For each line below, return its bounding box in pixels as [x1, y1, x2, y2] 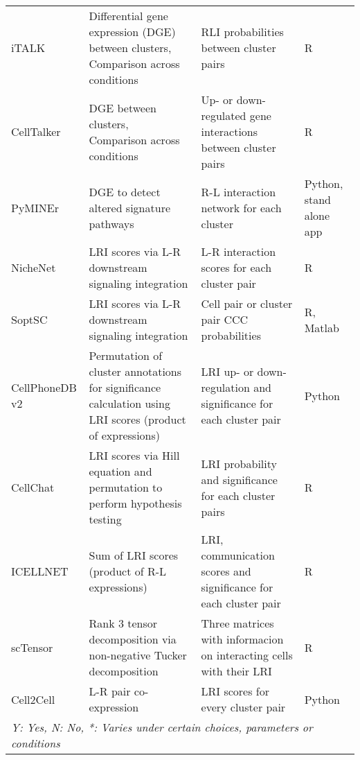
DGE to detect [89, 183, 161, 200]
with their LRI [201, 663, 272, 679]
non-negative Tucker [89, 647, 187, 663]
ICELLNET [11, 563, 69, 579]
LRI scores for [201, 683, 270, 699]
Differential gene [89, 8, 168, 24]
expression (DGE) [89, 24, 176, 40]
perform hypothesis [89, 495, 182, 511]
